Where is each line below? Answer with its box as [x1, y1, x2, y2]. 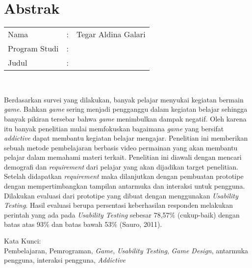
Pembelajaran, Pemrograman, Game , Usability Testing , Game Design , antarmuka [4, 245, 249, 255]
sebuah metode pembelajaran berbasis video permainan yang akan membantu [4, 142, 238, 152]
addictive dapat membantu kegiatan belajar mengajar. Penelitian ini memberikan [4, 133, 248, 143]
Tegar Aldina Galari [76, 28, 146, 40]
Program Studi [8, 43, 59, 54]
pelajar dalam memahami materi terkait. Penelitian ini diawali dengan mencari [4, 152, 242, 162]
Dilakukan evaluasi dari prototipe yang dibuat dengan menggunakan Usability [4, 190, 238, 200]
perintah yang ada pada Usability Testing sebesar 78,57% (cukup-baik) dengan [4, 209, 240, 219]
